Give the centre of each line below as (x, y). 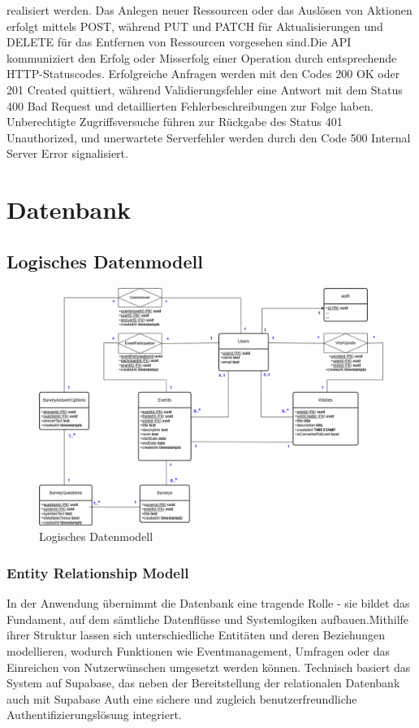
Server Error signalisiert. (67, 153)
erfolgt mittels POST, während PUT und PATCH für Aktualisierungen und (195, 26)
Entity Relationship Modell (98, 572)
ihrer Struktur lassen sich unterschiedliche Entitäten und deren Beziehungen (196, 635)
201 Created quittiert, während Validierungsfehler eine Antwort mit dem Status (205, 89)
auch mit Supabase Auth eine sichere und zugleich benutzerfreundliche (182, 698)
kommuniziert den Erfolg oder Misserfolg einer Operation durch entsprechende (202, 57)
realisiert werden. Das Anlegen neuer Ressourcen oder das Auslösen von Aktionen (209, 10)
